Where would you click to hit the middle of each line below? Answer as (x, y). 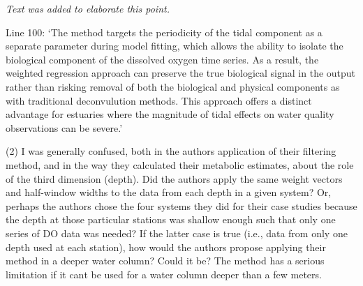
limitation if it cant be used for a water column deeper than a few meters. (164, 274)
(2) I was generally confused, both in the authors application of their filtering (171, 151)
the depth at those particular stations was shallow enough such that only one (171, 219)
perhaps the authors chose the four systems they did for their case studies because (181, 205)
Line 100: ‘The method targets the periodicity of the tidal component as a (164, 32)
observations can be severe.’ (64, 127)
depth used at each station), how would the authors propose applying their (166, 247)
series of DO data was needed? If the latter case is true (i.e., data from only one (177, 233)
